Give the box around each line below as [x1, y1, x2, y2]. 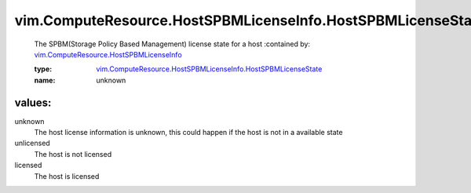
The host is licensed [34, 171, 100, 180]
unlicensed [14, 138, 50, 148]
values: [14, 96, 52, 109]
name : [34, 75, 56, 85]
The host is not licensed [34, 149, 112, 158]
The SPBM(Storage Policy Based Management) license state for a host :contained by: [34, 39, 310, 49]
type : [34, 64, 53, 74]
